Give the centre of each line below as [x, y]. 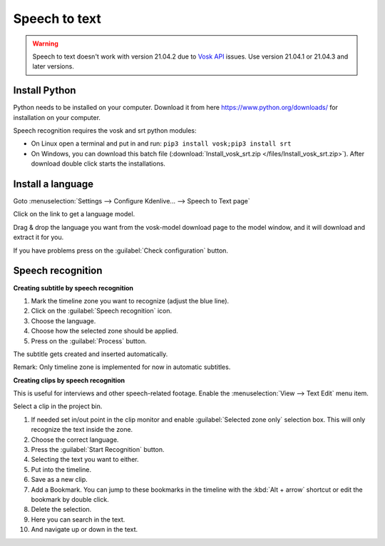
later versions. [53, 66]
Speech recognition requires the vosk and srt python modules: [105, 131]
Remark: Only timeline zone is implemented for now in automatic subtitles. [122, 367]
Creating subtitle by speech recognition [73, 288]
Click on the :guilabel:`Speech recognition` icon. [102, 311]
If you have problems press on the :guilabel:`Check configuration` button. [120, 251]
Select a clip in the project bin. [58, 406]
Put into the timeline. [61, 469]
